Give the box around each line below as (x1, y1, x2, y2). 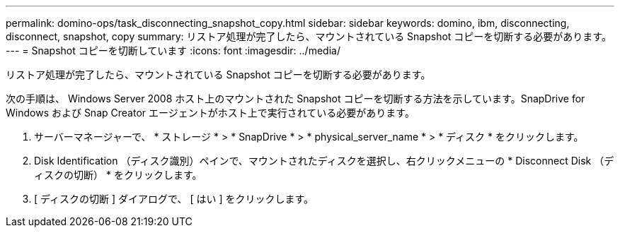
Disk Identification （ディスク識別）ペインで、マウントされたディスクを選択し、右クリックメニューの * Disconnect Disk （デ (34, 155, 614, 167)
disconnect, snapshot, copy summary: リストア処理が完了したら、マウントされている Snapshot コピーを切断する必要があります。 (6, 30, 612, 42)
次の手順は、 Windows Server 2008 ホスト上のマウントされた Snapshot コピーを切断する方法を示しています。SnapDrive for (6, 92, 585, 104)
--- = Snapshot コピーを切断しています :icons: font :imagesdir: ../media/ (6, 44, 340, 56)
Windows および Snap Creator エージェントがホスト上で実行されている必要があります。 (6, 107, 415, 119)
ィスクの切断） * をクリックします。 (34, 169, 202, 181)
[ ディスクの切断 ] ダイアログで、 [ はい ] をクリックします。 (34, 193, 314, 205)
